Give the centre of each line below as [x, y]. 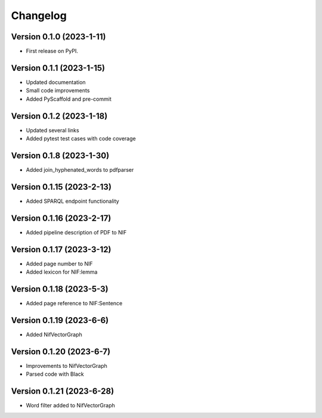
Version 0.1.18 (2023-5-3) [60, 289]
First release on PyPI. [52, 51]
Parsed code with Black [55, 374]
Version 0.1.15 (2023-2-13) [61, 187]
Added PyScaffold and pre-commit [69, 99]
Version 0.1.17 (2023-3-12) [61, 250]
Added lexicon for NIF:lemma [62, 272]
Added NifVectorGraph [54, 335]
